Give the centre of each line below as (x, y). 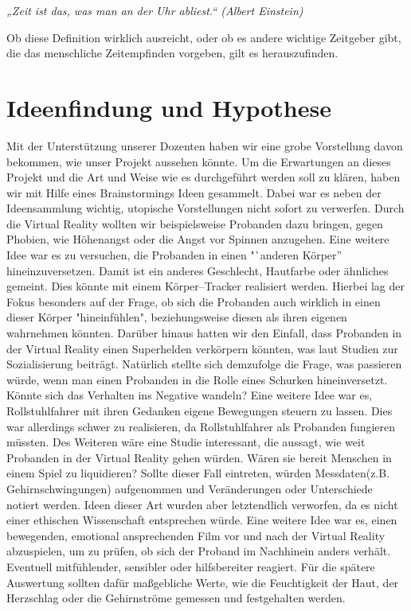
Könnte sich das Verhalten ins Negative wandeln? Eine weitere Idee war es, (190, 395)
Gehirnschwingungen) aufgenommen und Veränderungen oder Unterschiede (190, 488)
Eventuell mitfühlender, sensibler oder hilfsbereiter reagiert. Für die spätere (191, 566)
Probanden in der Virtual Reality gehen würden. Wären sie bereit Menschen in (199, 457)
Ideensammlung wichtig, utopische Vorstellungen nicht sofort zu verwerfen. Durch (205, 208)
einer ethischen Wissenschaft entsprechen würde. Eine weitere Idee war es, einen (202, 520)
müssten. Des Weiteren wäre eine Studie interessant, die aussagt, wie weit (186, 442)
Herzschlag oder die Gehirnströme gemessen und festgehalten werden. (176, 598)
